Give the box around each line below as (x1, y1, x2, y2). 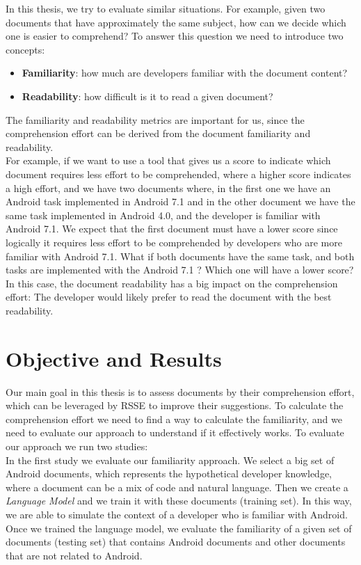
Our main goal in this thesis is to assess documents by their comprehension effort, (6, 384, 355, 399)
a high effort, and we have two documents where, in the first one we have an (6, 180, 331, 195)
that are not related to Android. (6, 548, 143, 562)
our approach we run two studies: (6, 438, 148, 453)
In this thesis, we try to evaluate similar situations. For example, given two (6, 1, 326, 15)
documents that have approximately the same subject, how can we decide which (6, 15, 346, 29)
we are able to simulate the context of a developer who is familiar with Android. (6, 507, 348, 521)
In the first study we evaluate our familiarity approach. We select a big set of (6, 452, 335, 467)
